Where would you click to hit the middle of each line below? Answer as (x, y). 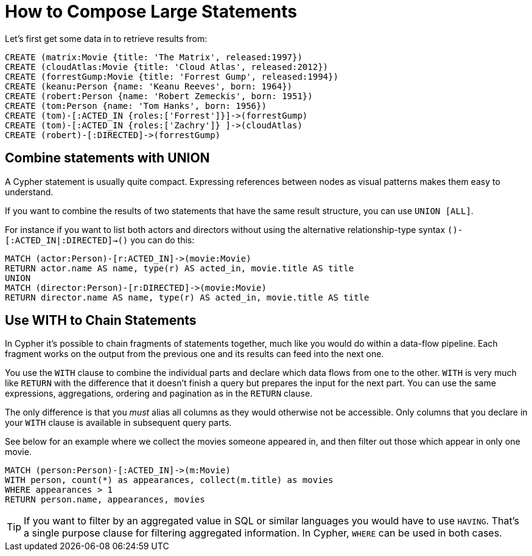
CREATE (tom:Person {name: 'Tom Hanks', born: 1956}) (136, 106)
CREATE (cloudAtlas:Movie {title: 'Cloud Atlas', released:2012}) (167, 67)
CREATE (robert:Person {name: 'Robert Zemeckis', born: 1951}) (159, 96)
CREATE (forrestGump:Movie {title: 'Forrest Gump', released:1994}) (172, 76)
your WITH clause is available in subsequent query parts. (118, 423)
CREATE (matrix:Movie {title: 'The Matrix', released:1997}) (154, 57)
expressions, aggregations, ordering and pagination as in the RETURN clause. (159, 394)
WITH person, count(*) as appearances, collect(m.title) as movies (169, 480)
